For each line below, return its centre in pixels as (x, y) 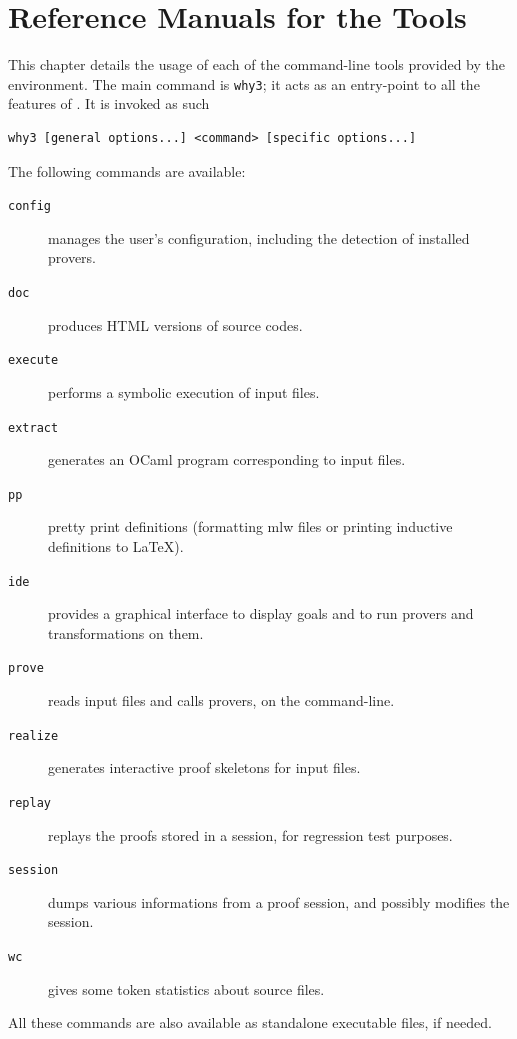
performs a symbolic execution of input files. (184, 391)
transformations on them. (126, 632)
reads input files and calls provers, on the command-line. (221, 700)
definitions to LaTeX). (116, 546)
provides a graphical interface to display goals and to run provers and (261, 613)
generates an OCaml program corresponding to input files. (227, 459)
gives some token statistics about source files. (186, 988)
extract (33, 427)
